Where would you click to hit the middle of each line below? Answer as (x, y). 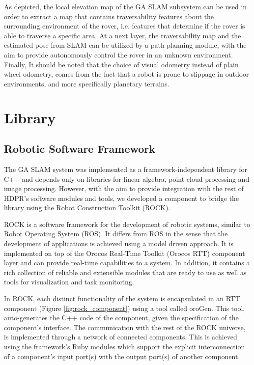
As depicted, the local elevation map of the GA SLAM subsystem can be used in (126, 6)
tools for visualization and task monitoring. (69, 282)
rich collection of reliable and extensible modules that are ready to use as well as (125, 272)
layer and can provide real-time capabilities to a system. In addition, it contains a (127, 263)
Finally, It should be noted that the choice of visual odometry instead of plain (121, 64)
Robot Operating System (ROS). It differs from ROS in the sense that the (116, 234)
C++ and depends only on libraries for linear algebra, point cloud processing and (127, 179)
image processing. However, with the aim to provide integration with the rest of (124, 188)
